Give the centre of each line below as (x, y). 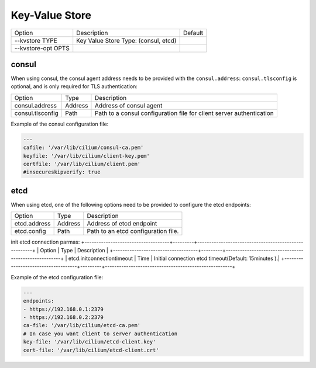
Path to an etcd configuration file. (133, 231)
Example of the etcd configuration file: (57, 277)
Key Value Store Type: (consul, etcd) (126, 40)
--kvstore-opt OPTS (42, 48)
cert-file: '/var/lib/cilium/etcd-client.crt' (91, 350)
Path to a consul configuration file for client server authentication (184, 113)
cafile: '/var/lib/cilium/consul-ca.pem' (83, 148)
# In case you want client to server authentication (100, 334)
